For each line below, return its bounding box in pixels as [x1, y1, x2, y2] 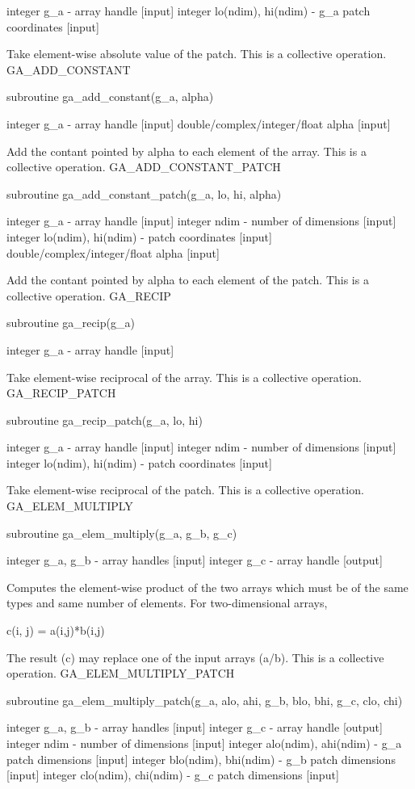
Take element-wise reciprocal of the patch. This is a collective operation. [6, 481, 364, 498]
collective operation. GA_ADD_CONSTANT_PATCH [6, 158, 281, 175]
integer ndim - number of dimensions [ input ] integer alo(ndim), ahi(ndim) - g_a [6, 735, 402, 751]
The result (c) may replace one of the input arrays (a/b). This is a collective [6, 648, 384, 665]
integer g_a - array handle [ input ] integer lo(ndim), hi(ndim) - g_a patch [6, 2, 371, 19]
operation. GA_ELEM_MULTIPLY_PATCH [6, 665, 235, 682]
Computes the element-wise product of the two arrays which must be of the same [6, 578, 409, 595]
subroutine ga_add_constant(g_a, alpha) [6, 88, 214, 105]
